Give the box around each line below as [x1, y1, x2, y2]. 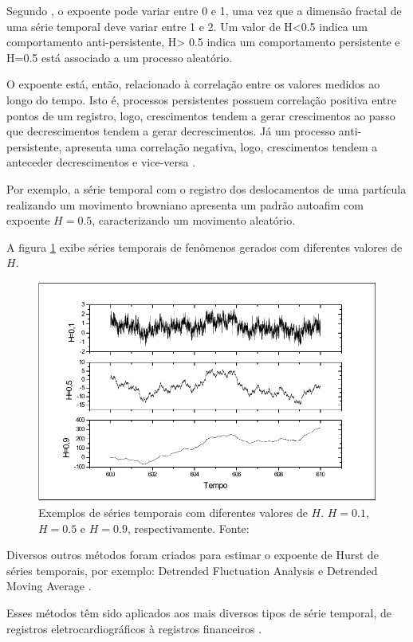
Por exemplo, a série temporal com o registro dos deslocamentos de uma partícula [6, 180, 407, 197]
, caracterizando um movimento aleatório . [92, 212, 296, 229]
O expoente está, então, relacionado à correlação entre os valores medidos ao [6, 76, 380, 92]
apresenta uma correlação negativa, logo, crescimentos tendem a [65, 138, 378, 155]
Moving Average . [6, 577, 92, 594]
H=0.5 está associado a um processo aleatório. [6, 49, 233, 65]
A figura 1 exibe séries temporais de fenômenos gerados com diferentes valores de [6, 238, 403, 255]
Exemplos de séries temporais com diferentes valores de [38, 503, 308, 520]
